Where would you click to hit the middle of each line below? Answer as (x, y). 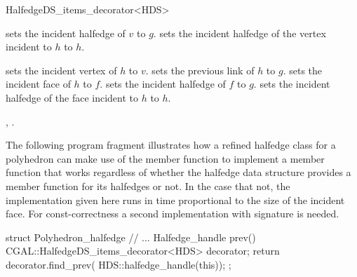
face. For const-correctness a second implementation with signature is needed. (173, 214)
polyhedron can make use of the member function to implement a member (165, 158)
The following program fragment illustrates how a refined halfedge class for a (171, 145)
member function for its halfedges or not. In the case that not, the (148, 185)
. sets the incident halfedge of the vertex (240, 33)
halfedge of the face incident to (72, 97)
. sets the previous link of (200, 70)
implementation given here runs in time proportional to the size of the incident (175, 200)
